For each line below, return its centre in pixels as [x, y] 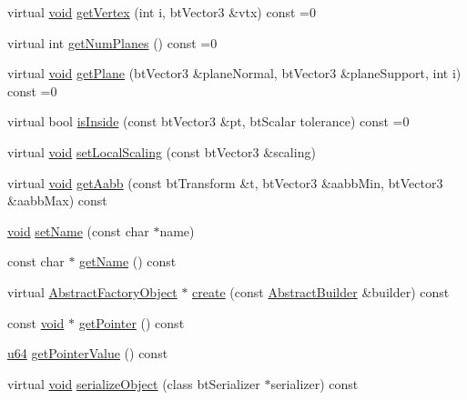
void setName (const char [78, 230]
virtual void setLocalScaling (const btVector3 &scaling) [162, 151]
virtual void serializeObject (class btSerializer [134, 383]
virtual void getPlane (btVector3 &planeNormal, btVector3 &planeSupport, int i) [234, 73]
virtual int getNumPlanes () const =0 [112, 42]
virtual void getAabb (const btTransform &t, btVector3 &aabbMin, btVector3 [225, 182]
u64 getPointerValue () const [88, 353]
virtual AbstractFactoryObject [92, 291]
